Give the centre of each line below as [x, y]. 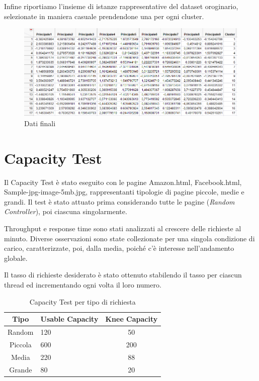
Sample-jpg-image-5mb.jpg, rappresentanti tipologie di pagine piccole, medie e [124, 192]
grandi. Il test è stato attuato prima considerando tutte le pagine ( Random [119, 201]
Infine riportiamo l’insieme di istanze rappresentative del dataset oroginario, [121, 6]
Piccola [20, 344]
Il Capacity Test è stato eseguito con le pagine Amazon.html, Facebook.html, [123, 182]
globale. [16, 258]
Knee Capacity [132, 319]
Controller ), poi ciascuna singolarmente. [66, 211]
